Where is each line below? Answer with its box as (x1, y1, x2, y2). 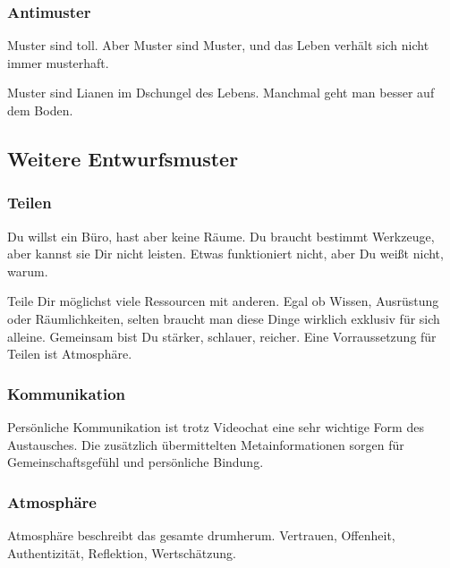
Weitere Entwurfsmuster (7, 144, 239, 172)
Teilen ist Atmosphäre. (7, 344, 132, 363)
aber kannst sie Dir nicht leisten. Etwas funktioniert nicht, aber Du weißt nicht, (7, 244, 444, 263)
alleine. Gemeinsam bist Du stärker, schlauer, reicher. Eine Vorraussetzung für (7, 326, 437, 345)
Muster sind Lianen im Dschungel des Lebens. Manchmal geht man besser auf (7, 83, 435, 102)
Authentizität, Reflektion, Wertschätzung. (7, 543, 236, 562)
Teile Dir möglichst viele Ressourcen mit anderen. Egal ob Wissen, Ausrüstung (7, 292, 439, 310)
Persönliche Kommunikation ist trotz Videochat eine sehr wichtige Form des (7, 417, 424, 436)
